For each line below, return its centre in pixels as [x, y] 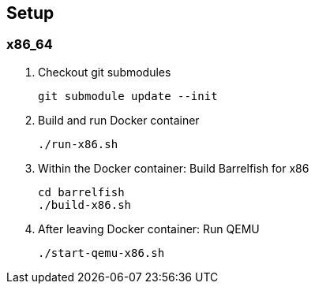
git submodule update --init [128, 96]
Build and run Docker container [119, 120]
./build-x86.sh [85, 204]
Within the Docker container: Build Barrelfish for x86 [174, 168]
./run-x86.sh [78, 144]
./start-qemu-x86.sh [101, 253]
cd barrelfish [81, 192]
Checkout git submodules [105, 72]
